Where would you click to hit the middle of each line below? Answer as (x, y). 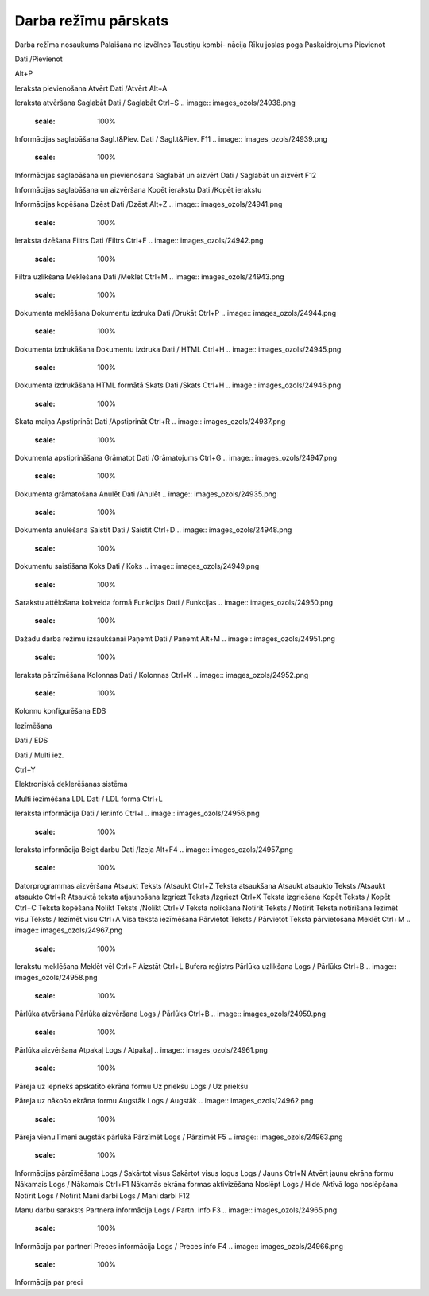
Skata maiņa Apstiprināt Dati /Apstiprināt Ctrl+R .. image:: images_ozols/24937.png (150, 422)
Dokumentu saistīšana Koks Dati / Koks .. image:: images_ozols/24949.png (137, 566)
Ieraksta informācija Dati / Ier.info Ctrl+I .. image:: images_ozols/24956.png (137, 813)
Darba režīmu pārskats (92, 21)
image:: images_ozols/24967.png (69, 930)
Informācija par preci (49, 1282)
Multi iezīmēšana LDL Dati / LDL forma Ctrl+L (89, 799)
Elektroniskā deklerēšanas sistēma (71, 784)
